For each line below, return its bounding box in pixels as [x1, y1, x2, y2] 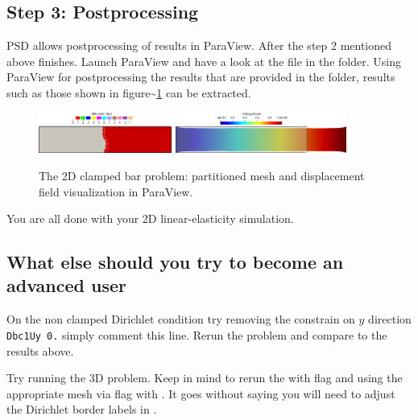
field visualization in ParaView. [39, 183, 193, 200]
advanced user [6, 273, 126, 298]
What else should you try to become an [6, 249, 344, 274]
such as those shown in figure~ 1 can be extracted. [6, 84, 251, 101]
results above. [6, 342, 74, 359]
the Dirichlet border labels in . [6, 401, 157, 418]
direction [368, 311, 412, 327]
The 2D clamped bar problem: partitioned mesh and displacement [39, 167, 365, 183]
